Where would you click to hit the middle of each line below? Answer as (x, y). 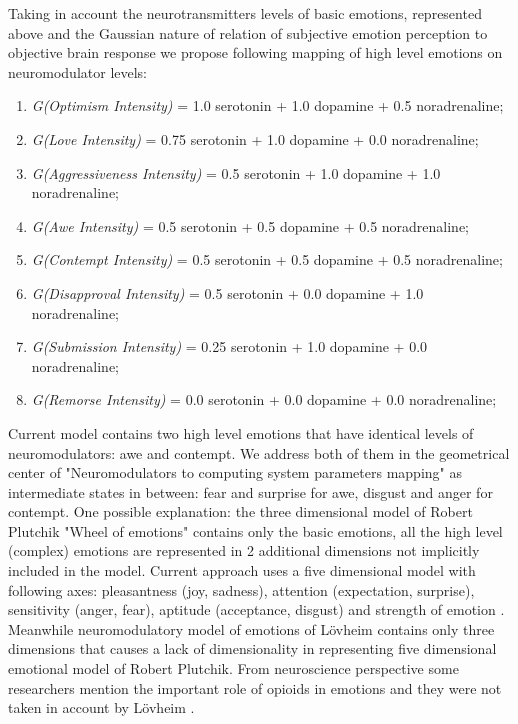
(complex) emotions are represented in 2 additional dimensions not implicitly (244, 550)
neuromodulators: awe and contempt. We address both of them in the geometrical (259, 452)
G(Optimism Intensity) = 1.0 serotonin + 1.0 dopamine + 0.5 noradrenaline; (267, 105)
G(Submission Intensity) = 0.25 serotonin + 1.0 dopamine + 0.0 (229, 346)
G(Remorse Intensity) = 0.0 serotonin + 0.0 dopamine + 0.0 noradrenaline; (264, 399)
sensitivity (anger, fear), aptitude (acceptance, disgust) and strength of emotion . (256, 609)
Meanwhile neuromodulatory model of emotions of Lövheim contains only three (251, 628)
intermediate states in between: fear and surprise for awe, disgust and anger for (250, 491)
